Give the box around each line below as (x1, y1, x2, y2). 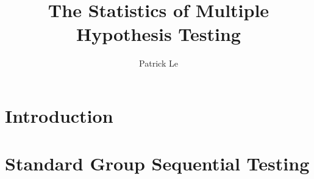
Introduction (5, 103, 113, 128)
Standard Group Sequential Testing (5, 151, 310, 176)
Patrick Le (139, 57, 178, 70)
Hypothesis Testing (76, 21, 241, 46)
